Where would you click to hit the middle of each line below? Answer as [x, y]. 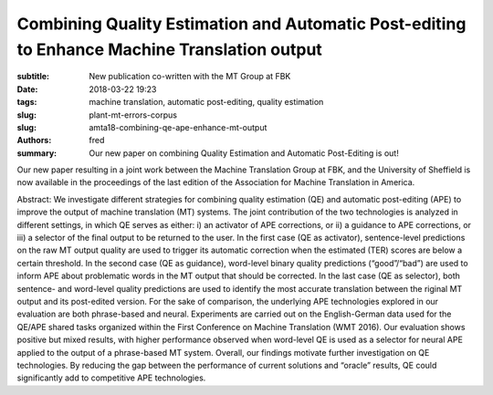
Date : [27, 89]
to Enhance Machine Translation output [170, 49]
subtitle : [33, 77]
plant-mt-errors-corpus [133, 115]
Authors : [34, 140]
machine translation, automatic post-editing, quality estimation [206, 102]
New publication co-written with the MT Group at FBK [190, 77]
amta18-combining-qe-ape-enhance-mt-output [178, 127]
